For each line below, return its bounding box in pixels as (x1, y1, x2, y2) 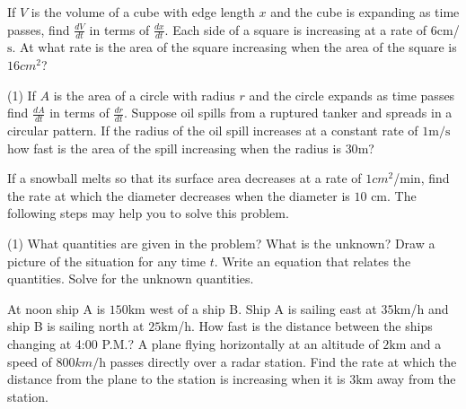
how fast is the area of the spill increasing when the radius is (7, 138, 341, 157)
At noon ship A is (7, 299, 106, 318)
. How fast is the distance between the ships (191, 317, 433, 335)
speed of (7, 352, 52, 370)
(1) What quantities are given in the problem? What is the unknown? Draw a (7, 234, 435, 252)
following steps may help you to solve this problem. (7, 204, 289, 222)
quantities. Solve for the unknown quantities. (7, 269, 254, 288)
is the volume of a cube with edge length (31, 3, 255, 21)
